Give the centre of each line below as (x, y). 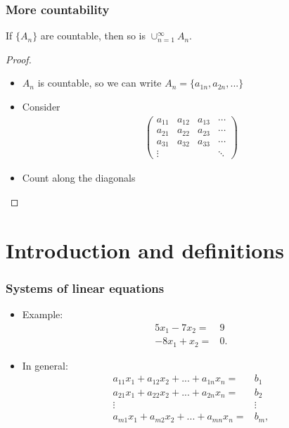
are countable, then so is (93, 36)
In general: (45, 365)
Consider (41, 106)
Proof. (19, 59)
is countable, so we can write (99, 83)
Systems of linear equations (85, 288)
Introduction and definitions (145, 250)
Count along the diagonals (79, 178)
